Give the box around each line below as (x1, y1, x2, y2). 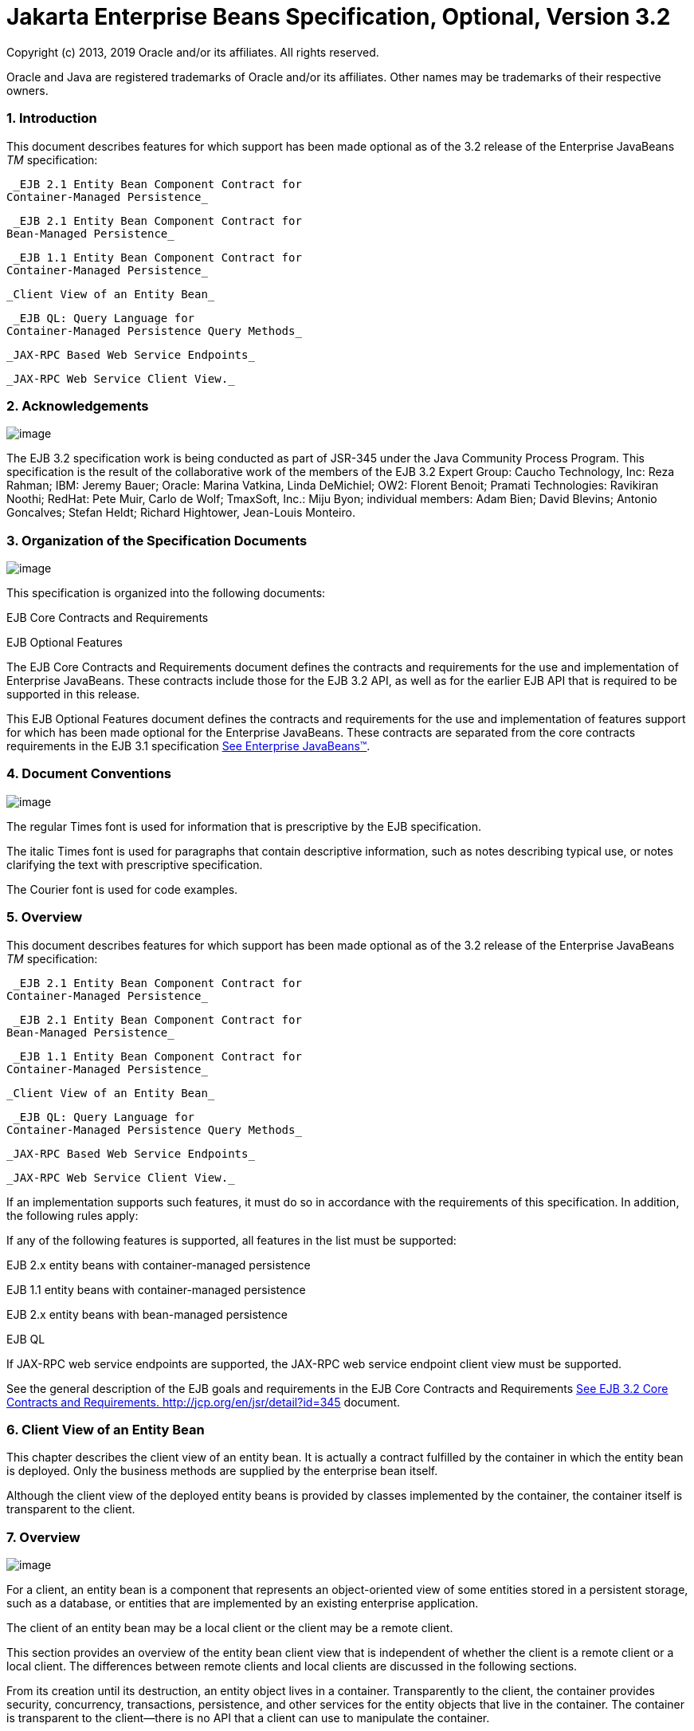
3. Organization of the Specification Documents (6, 532, 308, 549)
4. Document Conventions (6, 765, 172, 782)
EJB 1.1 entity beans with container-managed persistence (6, 1282, 306, 1296)
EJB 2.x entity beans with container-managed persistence (6, 1257, 311, 1272)
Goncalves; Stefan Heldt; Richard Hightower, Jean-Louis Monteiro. (6, 506, 355, 520)
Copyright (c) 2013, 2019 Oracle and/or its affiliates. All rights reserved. (6, 45, 379, 59)
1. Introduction (6, 110, 97, 127)
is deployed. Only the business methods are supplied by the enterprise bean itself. (6, 1464, 438, 1478)
